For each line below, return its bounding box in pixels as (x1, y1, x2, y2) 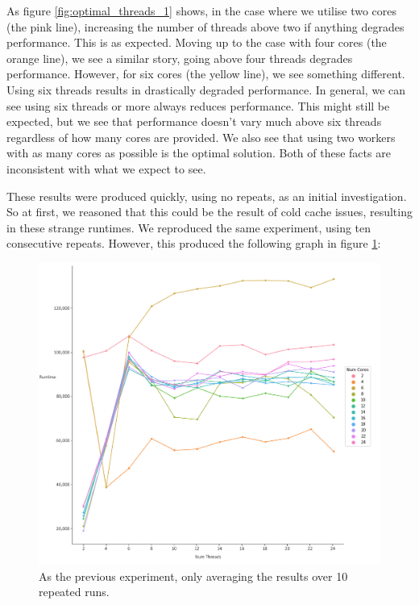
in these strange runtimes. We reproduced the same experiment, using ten (6, 219, 371, 236)
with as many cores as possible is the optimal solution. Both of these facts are (6, 144, 391, 161)
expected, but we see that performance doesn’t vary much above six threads (6, 113, 382, 130)
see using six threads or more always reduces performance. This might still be (6, 97, 390, 114)
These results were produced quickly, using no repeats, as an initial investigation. (6, 187, 407, 204)
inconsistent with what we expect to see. (6, 160, 206, 177)
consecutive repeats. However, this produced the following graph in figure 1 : (6, 235, 381, 252)
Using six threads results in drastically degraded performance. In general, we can (6, 81, 406, 98)
